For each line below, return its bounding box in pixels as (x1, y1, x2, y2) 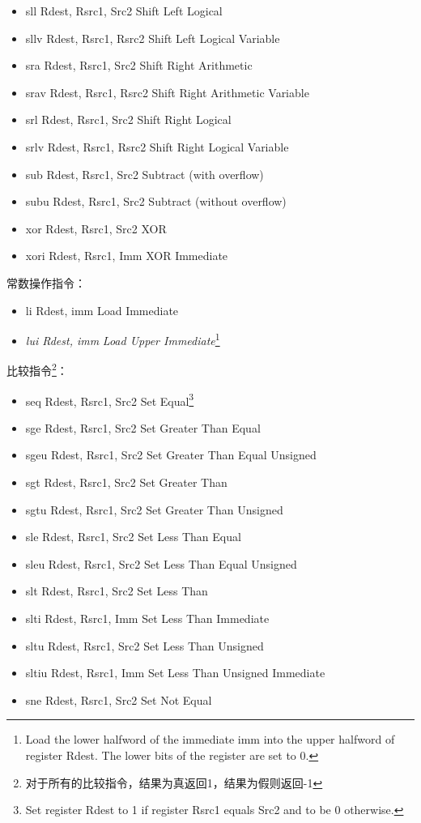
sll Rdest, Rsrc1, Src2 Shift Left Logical (25, 2, 223, 19)
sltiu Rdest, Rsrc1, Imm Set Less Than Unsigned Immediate (25, 664, 325, 681)
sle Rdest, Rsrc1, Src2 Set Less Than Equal (25, 528, 241, 545)
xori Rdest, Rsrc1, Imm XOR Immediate (25, 247, 228, 264)
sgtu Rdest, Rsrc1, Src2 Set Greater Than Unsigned (25, 501, 283, 518)
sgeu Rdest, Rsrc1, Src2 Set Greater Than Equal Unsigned (25, 446, 317, 463)
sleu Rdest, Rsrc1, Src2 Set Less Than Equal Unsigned (25, 555, 297, 572)
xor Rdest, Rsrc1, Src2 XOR (25, 220, 167, 237)
